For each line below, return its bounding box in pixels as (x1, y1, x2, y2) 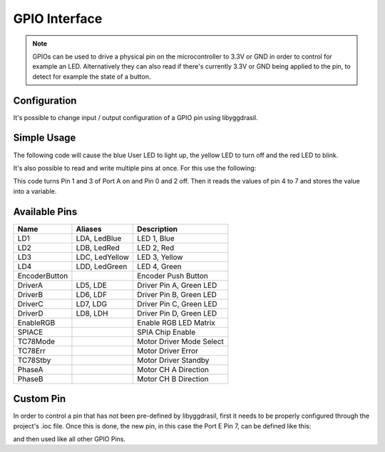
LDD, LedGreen (76, 261, 128, 271)
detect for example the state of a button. (32, 72, 151, 81)
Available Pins (13, 206, 78, 218)
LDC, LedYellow (76, 252, 130, 262)
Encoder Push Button (136, 271, 208, 281)
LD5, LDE (76, 280, 107, 290)
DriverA (17, 280, 43, 290)
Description (136, 224, 178, 233)
